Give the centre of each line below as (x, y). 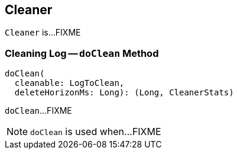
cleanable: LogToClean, (69, 83)
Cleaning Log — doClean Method (82, 53)
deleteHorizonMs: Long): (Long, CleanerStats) (124, 93)
